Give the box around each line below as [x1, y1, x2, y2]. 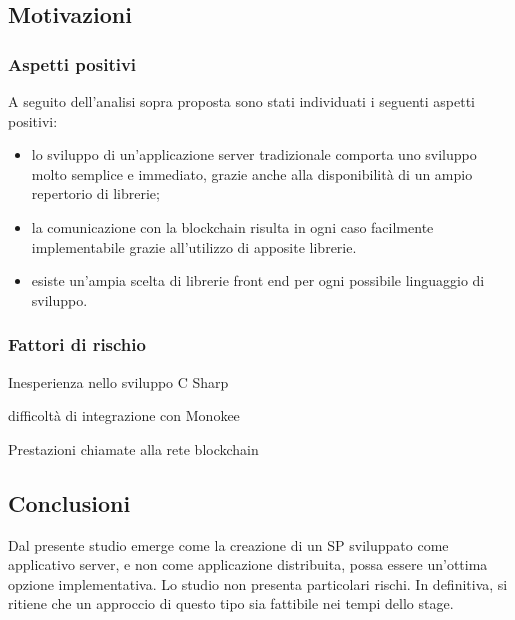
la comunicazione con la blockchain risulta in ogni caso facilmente [31, 216, 434, 237]
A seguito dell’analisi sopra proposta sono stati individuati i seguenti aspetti [8, 91, 476, 111]
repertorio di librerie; [31, 183, 160, 204]
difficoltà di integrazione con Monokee [8, 405, 240, 426]
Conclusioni [8, 487, 131, 518]
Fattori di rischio [8, 332, 146, 357]
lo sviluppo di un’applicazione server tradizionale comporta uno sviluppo [31, 144, 477, 165]
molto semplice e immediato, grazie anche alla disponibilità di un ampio [31, 163, 473, 184]
